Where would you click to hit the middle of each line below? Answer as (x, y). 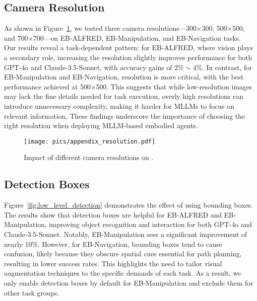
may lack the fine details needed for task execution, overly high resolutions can (124, 96)
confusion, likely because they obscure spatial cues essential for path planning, (123, 254)
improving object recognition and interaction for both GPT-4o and (150, 224)
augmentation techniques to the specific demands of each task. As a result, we (123, 273)
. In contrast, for (227, 67)
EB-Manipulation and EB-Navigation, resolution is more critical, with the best (124, 77)
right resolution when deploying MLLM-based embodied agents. (101, 125)
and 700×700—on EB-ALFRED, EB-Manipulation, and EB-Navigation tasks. (123, 38)
